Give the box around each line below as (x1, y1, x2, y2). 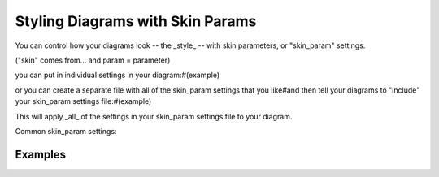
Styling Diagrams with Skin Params (15, 12, 257, 30)
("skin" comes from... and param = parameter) (15, 55, 171, 65)
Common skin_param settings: (15, 126, 117, 136)
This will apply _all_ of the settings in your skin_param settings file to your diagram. (15, 111, 293, 121)
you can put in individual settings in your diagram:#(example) (15, 70, 220, 80)
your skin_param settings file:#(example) (15, 97, 152, 106)
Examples (15, 147, 67, 162)
